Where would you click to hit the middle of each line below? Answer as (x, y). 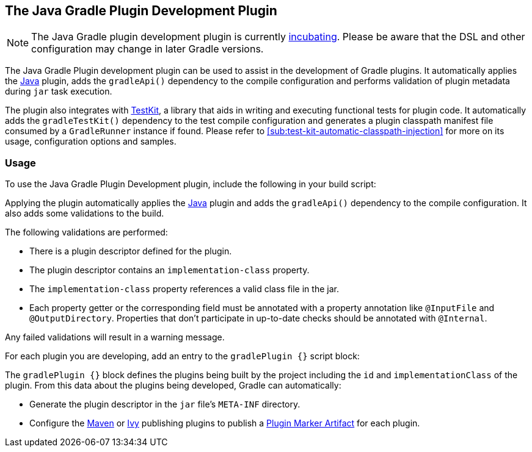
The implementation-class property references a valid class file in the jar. (184, 289)
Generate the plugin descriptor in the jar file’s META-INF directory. (165, 404)
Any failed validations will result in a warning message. (115, 337)
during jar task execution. (59, 91)
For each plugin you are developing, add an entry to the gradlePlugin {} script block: (182, 356)
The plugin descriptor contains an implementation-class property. (169, 270)
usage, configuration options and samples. (91, 142)
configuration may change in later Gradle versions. (148, 49)
